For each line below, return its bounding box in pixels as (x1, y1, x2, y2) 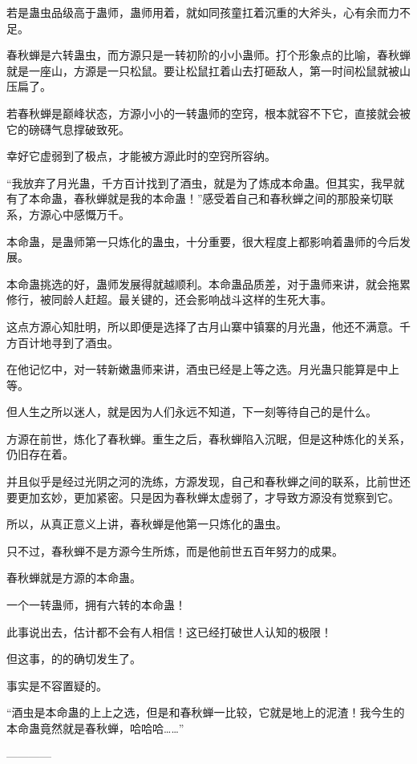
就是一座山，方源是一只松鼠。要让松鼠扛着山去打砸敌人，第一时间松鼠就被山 (6, 62, 411, 79)
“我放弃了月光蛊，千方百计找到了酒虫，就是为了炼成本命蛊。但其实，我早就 (6, 174, 405, 191)
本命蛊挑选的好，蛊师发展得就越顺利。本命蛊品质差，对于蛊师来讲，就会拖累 (6, 275, 411, 292)
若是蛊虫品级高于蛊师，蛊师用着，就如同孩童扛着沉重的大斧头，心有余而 (6, 4, 388, 20)
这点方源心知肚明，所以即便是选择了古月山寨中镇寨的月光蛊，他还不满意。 (6, 317, 399, 334)
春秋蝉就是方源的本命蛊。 (6, 569, 141, 586)
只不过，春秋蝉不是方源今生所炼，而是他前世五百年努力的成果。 (6, 542, 343, 559)
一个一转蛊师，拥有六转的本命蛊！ (6, 596, 186, 613)
